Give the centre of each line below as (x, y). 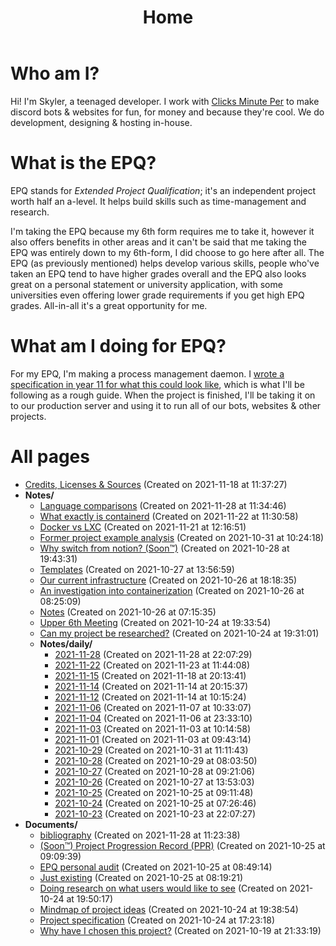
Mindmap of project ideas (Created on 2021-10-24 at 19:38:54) (169, 909)
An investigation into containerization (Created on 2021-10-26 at (172, 590)
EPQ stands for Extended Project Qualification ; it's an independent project (163, 190)
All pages (50, 457)
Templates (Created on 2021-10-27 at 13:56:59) (137, 569)
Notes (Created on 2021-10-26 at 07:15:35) (128, 612)
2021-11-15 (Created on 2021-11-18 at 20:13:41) (150, 675)
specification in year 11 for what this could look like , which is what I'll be (157, 384)
